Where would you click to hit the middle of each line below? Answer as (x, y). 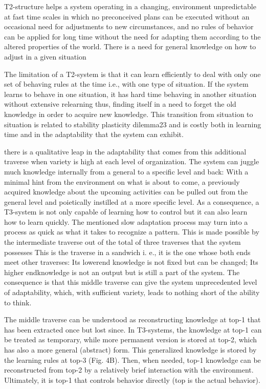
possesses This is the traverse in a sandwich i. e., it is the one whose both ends (127, 252)
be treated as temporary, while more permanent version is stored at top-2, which (131, 339)
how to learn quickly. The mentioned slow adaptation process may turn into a (126, 221)
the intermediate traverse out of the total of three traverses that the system (123, 242)
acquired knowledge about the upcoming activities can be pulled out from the (126, 192)
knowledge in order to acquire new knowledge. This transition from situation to (129, 114)
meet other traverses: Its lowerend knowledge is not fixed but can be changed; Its (131, 262)
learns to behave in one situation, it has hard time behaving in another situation (130, 94)
